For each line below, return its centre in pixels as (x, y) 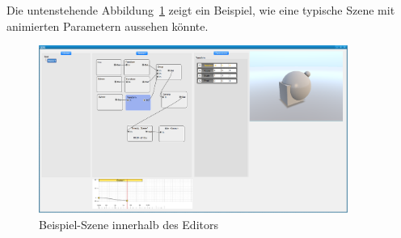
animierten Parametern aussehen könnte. (108, 25)
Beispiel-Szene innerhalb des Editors (129, 224)
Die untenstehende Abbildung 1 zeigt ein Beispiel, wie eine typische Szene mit (201, 10)
